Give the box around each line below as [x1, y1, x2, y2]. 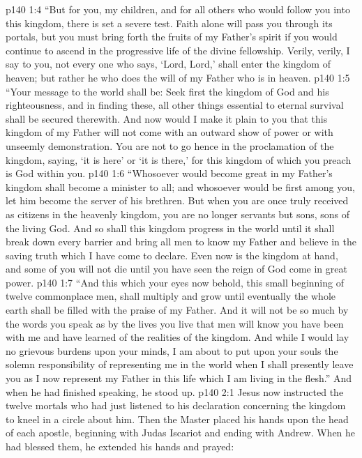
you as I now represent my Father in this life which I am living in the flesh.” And [6, 371, 352, 386]
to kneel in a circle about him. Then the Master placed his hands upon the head [6, 411, 349, 426]
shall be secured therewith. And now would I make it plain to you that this [6, 111, 328, 125]
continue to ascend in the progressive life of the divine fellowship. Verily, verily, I [6, 43, 350, 57]
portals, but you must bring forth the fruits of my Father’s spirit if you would [6, 29, 338, 44]
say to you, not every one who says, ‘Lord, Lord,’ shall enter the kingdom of [6, 56, 331, 71]
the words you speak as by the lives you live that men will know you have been [6, 316, 344, 330]
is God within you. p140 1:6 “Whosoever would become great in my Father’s [6, 166, 333, 181]
